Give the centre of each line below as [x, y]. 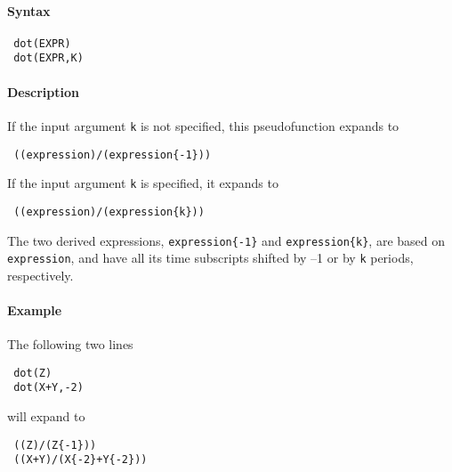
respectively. [40, 275]
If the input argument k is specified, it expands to [143, 183]
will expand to [46, 416]
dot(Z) [33, 373]
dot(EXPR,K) [48, 58]
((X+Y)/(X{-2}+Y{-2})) [81, 460]
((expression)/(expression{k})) [109, 212]
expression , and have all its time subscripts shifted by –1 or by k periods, [210, 258]
